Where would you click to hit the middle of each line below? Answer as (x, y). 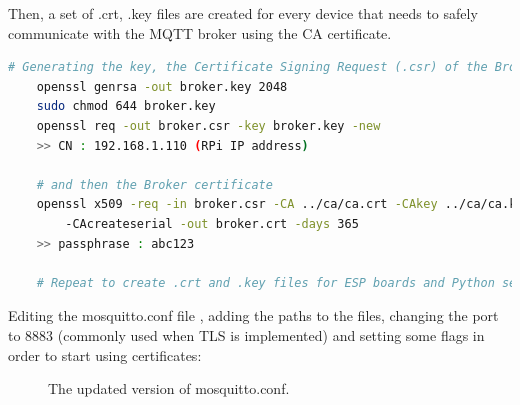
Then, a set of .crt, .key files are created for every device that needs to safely (243, 13)
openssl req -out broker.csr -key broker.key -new (208, 125)
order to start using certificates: (105, 354)
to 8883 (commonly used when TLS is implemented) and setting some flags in (246, 334)
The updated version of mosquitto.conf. (169, 388)
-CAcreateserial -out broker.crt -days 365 (212, 223)
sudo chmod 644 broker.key (126, 106)
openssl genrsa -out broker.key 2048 (162, 86)
